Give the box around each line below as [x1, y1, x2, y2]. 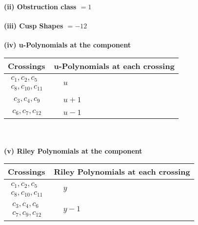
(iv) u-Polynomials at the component [4, 40, 131, 50]
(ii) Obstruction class [4, 1, 77, 11]
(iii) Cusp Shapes [4, 21, 63, 31]
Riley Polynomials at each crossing [54, 166, 190, 178]
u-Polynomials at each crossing [54, 60, 175, 71]
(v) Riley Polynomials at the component [4, 145, 142, 156]
